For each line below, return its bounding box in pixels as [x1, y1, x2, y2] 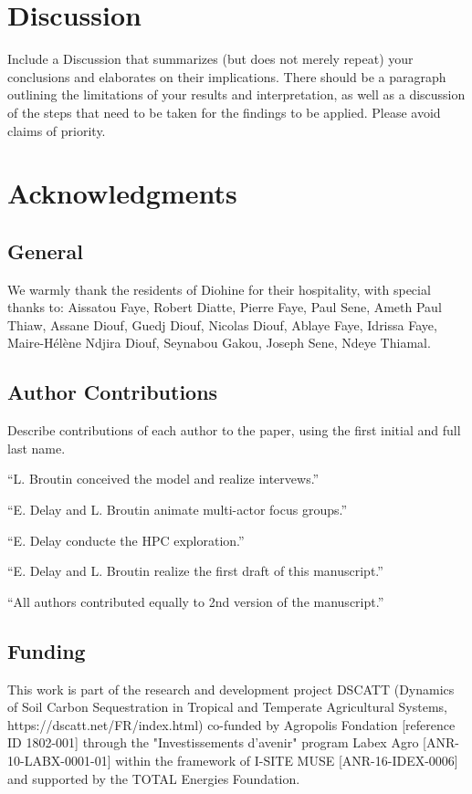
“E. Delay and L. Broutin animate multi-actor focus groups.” [7, 500, 348, 519]
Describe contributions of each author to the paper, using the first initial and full [7, 421, 461, 440]
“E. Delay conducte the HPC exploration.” [7, 530, 245, 549]
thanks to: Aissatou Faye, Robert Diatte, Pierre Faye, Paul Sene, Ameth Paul [7, 298, 442, 317]
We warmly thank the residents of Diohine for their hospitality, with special [7, 279, 431, 298]
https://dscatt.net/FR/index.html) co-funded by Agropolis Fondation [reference [7, 715, 456, 734]
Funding [7, 636, 86, 664]
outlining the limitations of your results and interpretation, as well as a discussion [7, 85, 466, 104]
